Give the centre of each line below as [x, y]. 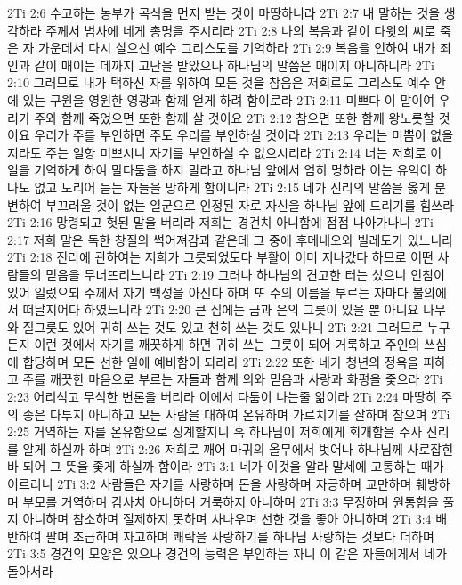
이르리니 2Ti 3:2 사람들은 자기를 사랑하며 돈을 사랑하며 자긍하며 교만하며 [210, 484]
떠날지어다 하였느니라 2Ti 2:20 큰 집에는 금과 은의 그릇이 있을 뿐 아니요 [221, 309]
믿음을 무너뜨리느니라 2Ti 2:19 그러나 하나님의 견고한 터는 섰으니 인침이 [245, 274]
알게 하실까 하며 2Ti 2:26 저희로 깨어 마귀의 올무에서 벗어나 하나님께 [213, 448]
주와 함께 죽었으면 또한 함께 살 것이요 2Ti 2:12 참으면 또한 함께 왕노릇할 [235, 117]
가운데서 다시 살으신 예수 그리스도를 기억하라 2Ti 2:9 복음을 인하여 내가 [237, 48]
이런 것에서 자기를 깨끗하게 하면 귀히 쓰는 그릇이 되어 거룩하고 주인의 [227, 344]
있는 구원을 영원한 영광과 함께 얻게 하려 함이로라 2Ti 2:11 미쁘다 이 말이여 [229, 99]
